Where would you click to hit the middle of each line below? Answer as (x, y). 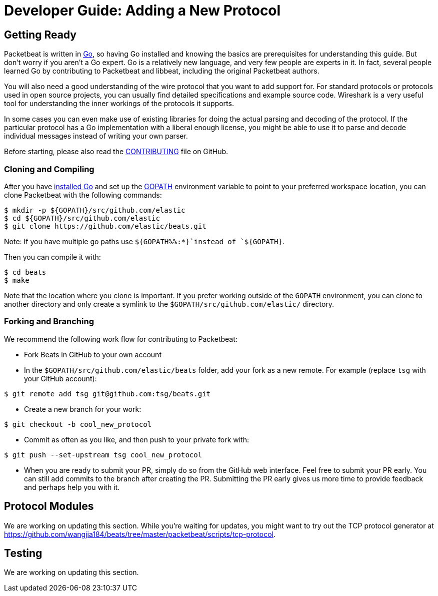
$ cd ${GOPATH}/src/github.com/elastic (82, 218)
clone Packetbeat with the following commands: (83, 195)
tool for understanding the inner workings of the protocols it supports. (119, 104)
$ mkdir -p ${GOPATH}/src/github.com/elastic (95, 210)
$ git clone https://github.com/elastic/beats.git (105, 226)
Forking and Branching (49, 322)
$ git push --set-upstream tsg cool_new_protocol (103, 455)
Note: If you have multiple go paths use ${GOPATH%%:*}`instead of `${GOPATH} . (144, 241)
